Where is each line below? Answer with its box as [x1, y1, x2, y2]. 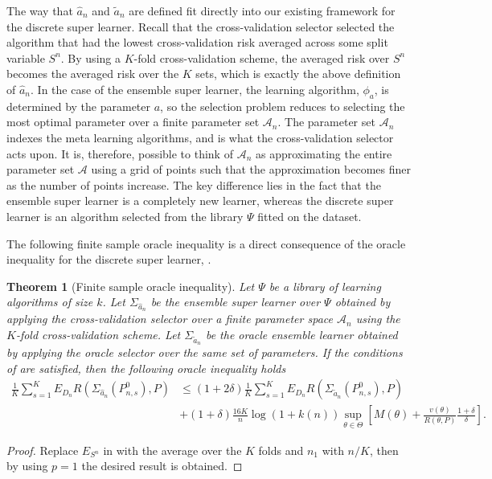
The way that [6, 2, 73, 18]
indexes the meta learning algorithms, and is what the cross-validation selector [6, 129, 394, 145]
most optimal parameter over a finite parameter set [6, 113, 260, 130]
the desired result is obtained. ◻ [81, 457, 243, 474]
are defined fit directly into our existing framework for [129, 2, 396, 18]
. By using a [60, 49, 121, 66]
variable [6, 49, 45, 66]
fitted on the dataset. [257, 207, 362, 224]
